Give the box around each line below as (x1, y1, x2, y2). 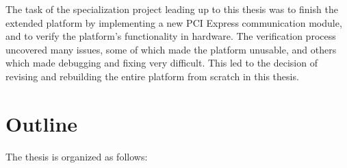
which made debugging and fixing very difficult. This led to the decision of (5, 56, 318, 70)
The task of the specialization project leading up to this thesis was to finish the (5, 2, 338, 16)
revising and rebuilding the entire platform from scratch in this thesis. (5, 69, 299, 83)
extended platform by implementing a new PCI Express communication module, (5, 15, 342, 29)
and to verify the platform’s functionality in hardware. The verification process (5, 29, 336, 43)
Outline (5, 109, 78, 137)
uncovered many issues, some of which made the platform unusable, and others (5, 42, 337, 56)
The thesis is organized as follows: (5, 149, 148, 163)
